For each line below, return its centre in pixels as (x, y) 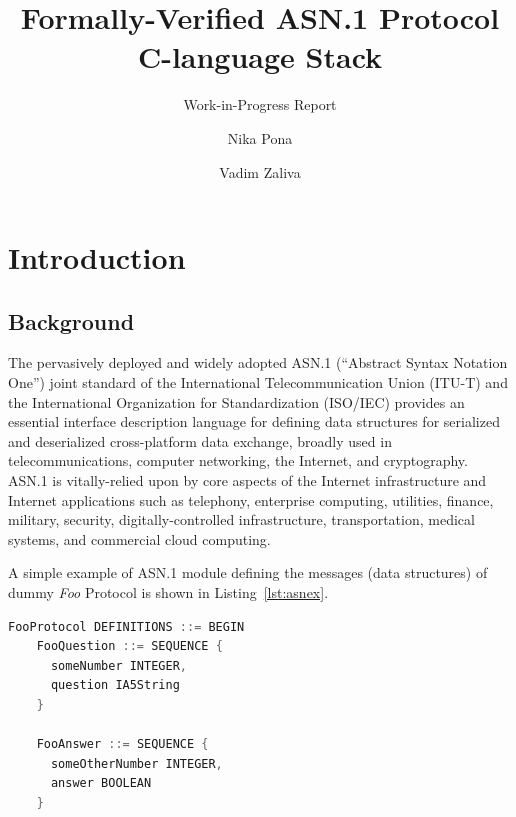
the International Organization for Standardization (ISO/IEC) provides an (236, 401)
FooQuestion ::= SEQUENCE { (129, 646)
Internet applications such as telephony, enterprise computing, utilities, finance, (251, 499)
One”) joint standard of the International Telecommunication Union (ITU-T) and (258, 382)
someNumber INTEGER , (118, 665)
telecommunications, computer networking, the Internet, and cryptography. (238, 460)
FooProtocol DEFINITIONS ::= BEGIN (126, 626)
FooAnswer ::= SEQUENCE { (122, 744)
